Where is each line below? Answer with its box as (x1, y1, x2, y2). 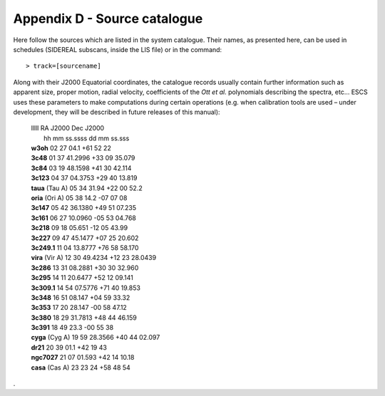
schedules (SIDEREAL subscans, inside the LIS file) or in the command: (13, 45, 222, 53)
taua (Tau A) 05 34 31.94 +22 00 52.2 (31, 184, 143, 192)
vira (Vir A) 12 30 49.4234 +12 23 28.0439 (31, 254, 157, 262)
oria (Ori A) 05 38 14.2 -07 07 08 (31, 194, 128, 202)
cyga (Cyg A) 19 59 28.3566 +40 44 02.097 (31, 333, 160, 342)
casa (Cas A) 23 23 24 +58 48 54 (31, 363, 131, 372)
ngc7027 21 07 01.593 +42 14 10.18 (31, 353, 135, 362)
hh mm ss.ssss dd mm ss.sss (43, 134, 130, 142)
